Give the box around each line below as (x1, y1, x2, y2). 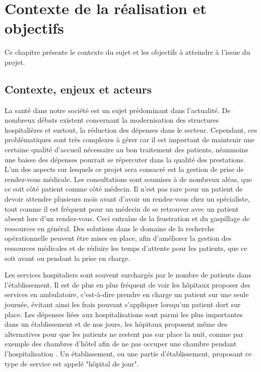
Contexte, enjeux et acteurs (5, 81, 152, 97)
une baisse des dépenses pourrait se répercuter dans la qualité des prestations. (5, 154, 245, 164)
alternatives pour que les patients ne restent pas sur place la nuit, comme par (5, 328, 243, 339)
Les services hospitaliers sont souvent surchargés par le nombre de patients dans (5, 269, 251, 280)
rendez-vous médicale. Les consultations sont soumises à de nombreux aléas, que (5, 173, 252, 184)
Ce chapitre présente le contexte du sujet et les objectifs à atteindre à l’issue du (5, 47, 250, 57)
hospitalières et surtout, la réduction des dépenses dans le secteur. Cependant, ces (5, 124, 257, 135)
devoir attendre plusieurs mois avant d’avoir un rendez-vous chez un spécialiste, (5, 194, 250, 204)
